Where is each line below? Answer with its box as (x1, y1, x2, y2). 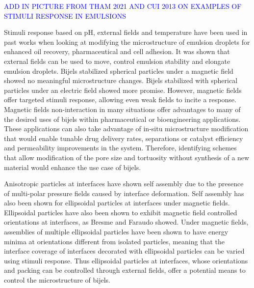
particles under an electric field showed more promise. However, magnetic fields (4, 85, 242, 95)
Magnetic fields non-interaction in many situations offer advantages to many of (4, 104, 241, 114)
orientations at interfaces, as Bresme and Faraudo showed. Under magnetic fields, (4, 217, 249, 227)
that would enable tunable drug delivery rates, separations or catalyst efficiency (4, 133, 243, 143)
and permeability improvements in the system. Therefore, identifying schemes (4, 143, 237, 153)
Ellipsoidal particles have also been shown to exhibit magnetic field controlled (4, 207, 237, 217)
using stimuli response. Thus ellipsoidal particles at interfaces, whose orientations (4, 255, 248, 265)
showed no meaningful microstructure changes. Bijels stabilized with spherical (4, 75, 238, 86)
